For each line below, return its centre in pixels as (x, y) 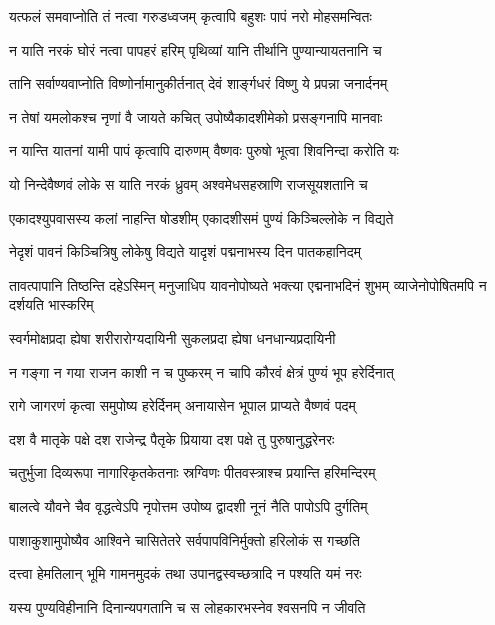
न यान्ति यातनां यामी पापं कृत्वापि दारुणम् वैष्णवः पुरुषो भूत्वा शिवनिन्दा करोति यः (204, 150)
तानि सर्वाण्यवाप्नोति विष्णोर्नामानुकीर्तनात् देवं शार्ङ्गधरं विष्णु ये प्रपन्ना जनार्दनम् (198, 83)
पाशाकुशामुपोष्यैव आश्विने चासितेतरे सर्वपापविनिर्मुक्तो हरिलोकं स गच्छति (184, 539)
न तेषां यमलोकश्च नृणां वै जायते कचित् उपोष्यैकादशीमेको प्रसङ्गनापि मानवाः (196, 116)
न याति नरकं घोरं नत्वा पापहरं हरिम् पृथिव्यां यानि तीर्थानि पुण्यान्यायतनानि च (195, 49)
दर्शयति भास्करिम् (51, 304)
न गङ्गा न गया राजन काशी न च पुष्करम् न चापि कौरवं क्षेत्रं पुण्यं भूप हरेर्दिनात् (201, 371)
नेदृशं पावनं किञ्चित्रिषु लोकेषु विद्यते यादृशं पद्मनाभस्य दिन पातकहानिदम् (185, 251)
